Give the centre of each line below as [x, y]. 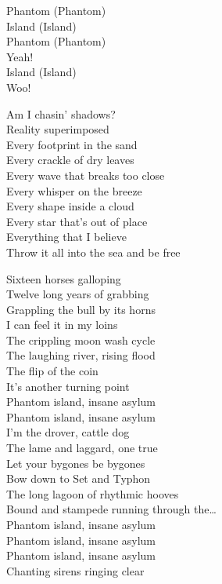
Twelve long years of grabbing [78, 294]
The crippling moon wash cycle [81, 339]
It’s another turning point [68, 386]
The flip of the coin [52, 371]
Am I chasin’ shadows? [61, 113]
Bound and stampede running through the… [111, 509]
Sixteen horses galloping [64, 278]
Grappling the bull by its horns [81, 309]
